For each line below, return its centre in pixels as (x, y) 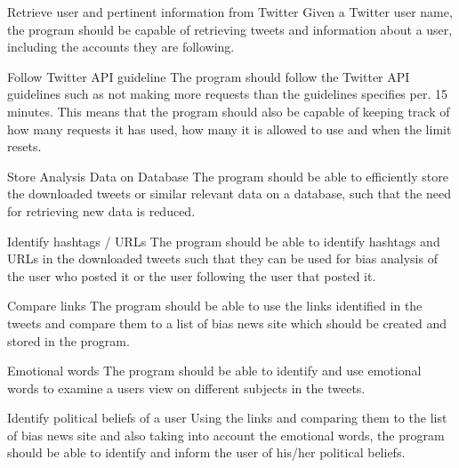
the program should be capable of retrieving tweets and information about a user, (230, 29)
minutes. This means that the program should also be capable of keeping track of (229, 111)
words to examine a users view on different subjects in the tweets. (186, 387)
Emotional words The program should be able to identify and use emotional (214, 371)
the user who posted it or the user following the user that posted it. (192, 275)
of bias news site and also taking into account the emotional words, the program (226, 435)
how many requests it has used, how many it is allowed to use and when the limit (229, 129)
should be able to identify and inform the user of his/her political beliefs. (206, 452)
